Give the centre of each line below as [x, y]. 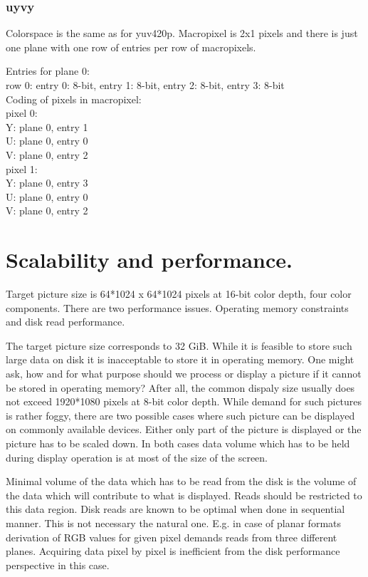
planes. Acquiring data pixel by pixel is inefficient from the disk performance [173, 551]
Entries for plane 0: [48, 71]
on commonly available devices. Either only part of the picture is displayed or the [184, 429]
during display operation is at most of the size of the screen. [137, 457]
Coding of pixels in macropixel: [74, 99]
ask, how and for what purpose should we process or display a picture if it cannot [184, 374]
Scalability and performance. [149, 260]
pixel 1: [22, 168]
